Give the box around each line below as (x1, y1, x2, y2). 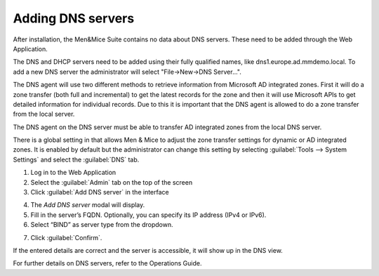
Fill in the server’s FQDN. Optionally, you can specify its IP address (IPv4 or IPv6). (30, 211, 267, 219)
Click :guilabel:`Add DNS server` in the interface (30, 188, 169, 197)
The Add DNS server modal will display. (30, 201, 145, 209)
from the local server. (13, 110, 75, 119)
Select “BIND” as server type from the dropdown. (30, 221, 173, 229)
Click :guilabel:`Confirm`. (30, 233, 102, 242)
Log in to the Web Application (30, 169, 117, 177)
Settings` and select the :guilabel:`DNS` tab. (13, 155, 140, 164)
